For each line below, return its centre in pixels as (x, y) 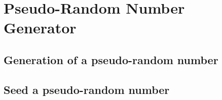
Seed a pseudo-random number (87, 89)
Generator (40, 28)
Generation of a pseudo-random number (111, 59)
